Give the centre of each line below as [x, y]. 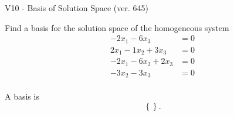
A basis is [22, 96]
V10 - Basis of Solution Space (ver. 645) [77, 8]
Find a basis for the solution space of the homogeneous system [117, 27]
